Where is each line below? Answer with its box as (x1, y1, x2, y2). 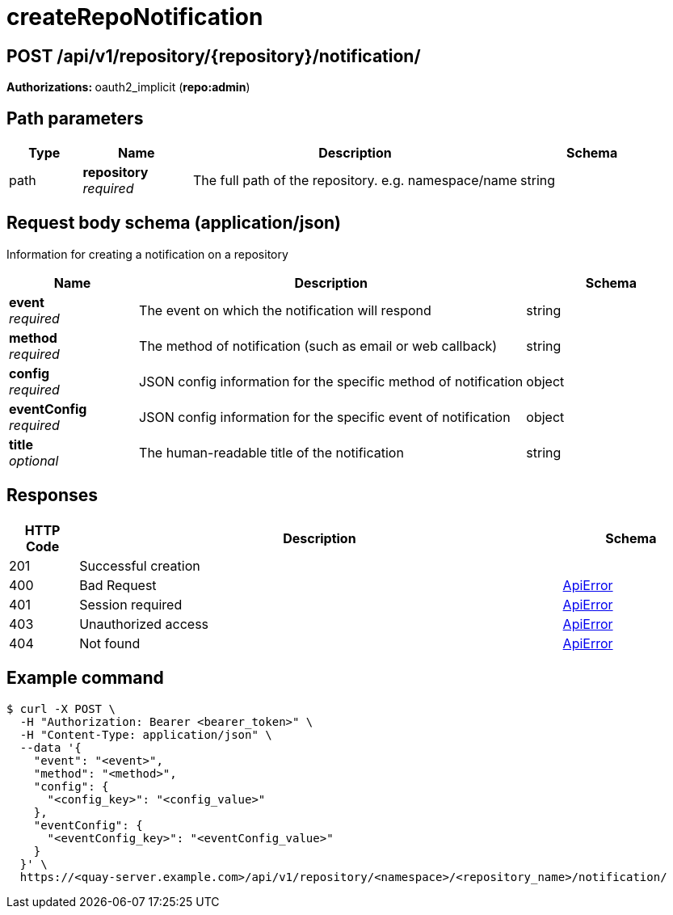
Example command (6, 668, 164, 689)
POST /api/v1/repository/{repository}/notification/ (6, 45, 421, 66)
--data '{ (19, 740, 82, 754)
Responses (6, 485, 99, 506)
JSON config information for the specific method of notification (139, 373, 524, 390)
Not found (79, 635, 141, 651)
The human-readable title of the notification (139, 444, 404, 461)
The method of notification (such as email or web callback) (139, 337, 498, 354)
